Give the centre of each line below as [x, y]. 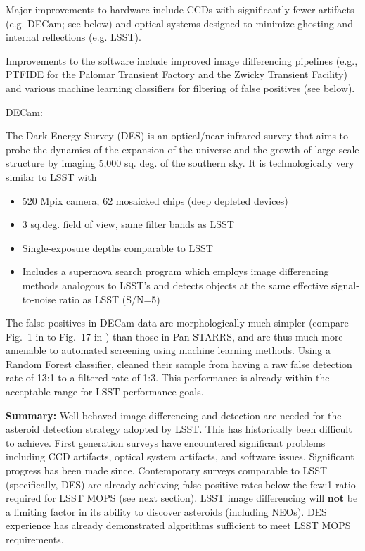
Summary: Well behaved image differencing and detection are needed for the [174, 415]
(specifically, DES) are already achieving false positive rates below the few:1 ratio [181, 484]
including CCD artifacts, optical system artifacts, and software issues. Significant [180, 456]
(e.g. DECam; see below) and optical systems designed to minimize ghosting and [179, 23]
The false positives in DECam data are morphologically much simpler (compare [177, 323]
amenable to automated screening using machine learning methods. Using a [168, 350]
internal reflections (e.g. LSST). [73, 37]
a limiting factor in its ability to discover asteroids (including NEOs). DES [166, 511]
